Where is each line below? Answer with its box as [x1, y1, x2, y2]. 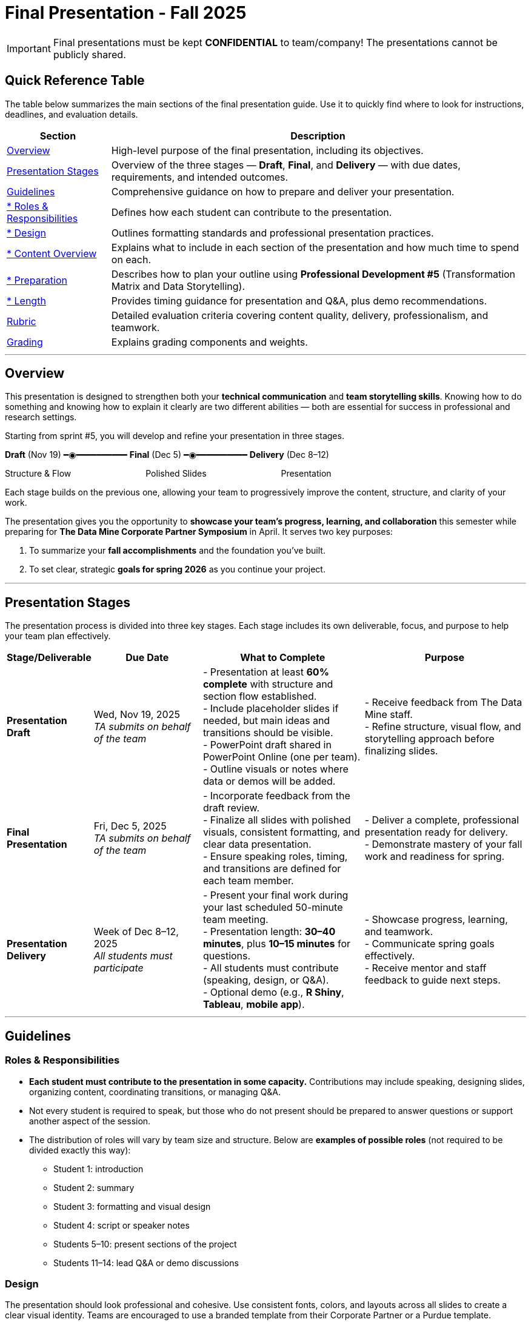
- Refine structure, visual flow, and [364, 720, 521, 733]
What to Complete [240, 651, 326, 664]
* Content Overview [7, 247, 97, 260]
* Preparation [7, 273, 67, 286]
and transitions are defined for [202, 862, 341, 875]
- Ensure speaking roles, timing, [202, 850, 348, 863]
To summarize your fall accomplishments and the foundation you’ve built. [29, 545, 326, 556]
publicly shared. [53, 48, 126, 61]
